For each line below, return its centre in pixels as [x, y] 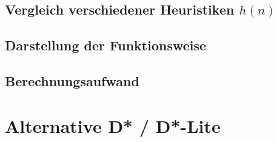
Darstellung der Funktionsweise [106, 45]
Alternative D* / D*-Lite [113, 125]
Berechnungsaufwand [72, 80]
